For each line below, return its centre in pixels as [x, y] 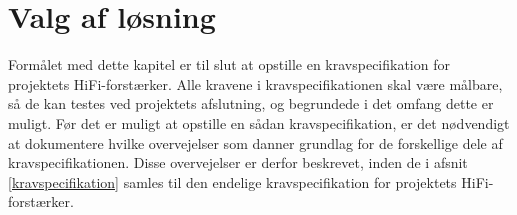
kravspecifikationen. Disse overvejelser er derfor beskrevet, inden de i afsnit [238, 162]
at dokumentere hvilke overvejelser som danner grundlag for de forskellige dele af [255, 142]
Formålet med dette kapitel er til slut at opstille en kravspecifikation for [229, 64]
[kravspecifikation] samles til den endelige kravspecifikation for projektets [232, 181]
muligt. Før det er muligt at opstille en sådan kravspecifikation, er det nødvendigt [259, 122]
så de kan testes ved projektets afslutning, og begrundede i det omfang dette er [251, 103]
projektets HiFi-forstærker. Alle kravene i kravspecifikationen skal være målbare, [255, 83]
